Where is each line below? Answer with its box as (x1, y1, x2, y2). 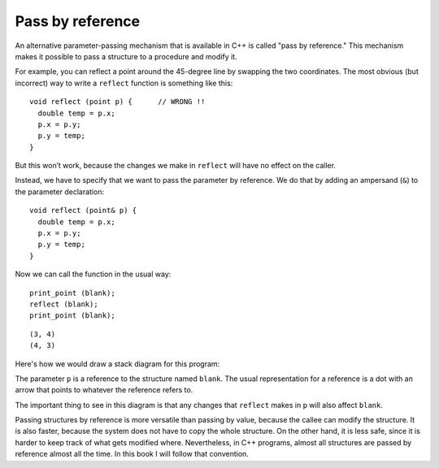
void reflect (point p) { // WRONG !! (29, 97, 206, 106)
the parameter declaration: (15, 187, 105, 197)
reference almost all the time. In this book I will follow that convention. (15, 449, 250, 459)
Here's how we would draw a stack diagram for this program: (15, 358, 220, 369)
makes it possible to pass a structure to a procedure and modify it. (15, 51, 237, 61)
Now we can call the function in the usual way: (15, 269, 172, 279)
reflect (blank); (29, 299, 98, 309)
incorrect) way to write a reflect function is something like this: (15, 78, 233, 88)
